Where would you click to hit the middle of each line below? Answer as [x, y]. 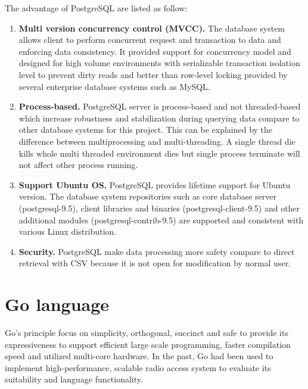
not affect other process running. [78, 165]
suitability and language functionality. [74, 379]
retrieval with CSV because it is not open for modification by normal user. [155, 263]
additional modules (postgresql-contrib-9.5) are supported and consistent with [161, 220]
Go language [57, 304]
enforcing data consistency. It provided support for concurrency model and [155, 51]
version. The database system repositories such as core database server [148, 196]
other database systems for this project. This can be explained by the [146, 130]
